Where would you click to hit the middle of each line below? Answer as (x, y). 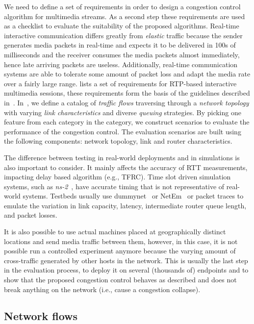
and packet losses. (31, 215)
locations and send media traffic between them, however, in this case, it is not (121, 241)
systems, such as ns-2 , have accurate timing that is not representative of (114, 186)
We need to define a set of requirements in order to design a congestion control (122, 6)
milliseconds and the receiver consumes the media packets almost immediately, (122, 54)
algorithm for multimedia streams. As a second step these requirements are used (125, 16)
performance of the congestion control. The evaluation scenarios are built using (123, 131)
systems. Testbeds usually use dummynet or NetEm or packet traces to (133, 196)
